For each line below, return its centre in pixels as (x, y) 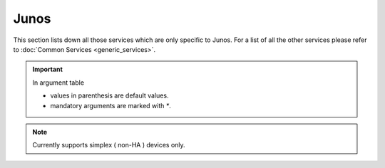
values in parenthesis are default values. (109, 95)
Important (48, 69)
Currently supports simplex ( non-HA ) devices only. (109, 145)
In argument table (58, 83)
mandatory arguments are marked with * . (111, 105)
